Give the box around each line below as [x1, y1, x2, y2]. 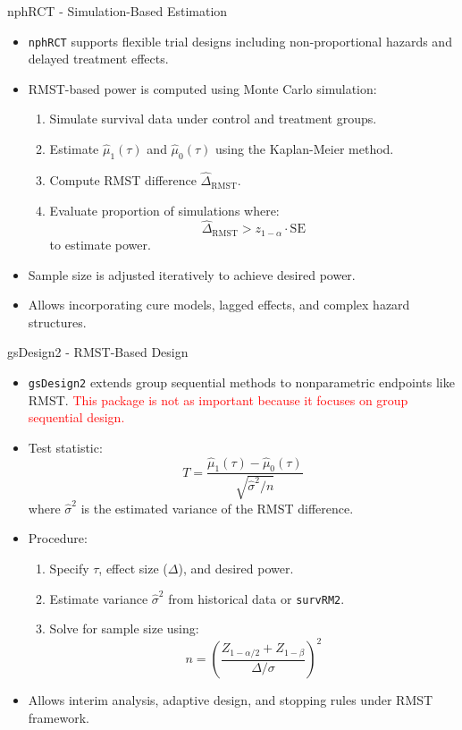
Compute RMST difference [49, 171, 197, 190]
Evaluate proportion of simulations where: [49, 200, 280, 219]
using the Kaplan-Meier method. [215, 140, 394, 158]
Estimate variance [49, 589, 148, 607]
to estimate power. [49, 234, 151, 253]
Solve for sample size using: [49, 619, 199, 638]
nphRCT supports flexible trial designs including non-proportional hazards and [28, 31, 452, 50]
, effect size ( [98, 558, 168, 577]
